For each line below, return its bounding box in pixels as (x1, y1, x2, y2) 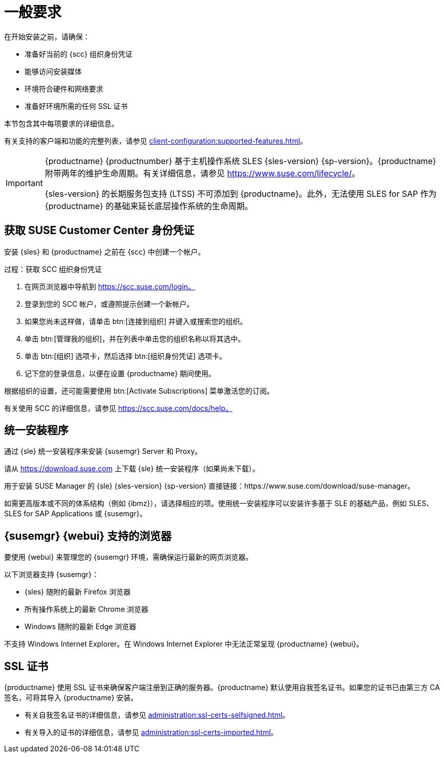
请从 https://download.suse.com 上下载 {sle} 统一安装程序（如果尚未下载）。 (4, 464, 260, 473)
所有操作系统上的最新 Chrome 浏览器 (25, 605, 149, 614)
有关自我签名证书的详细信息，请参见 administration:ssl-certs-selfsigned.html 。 (25, 710, 290, 720)
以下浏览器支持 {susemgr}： (4, 570, 99, 579)
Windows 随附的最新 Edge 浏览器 (25, 622, 136, 631)
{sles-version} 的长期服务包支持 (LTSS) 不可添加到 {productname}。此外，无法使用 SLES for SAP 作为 (44, 188, 437, 199)
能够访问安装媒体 (25, 66, 82, 76)
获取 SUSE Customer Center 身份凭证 (4, 224, 195, 237)
